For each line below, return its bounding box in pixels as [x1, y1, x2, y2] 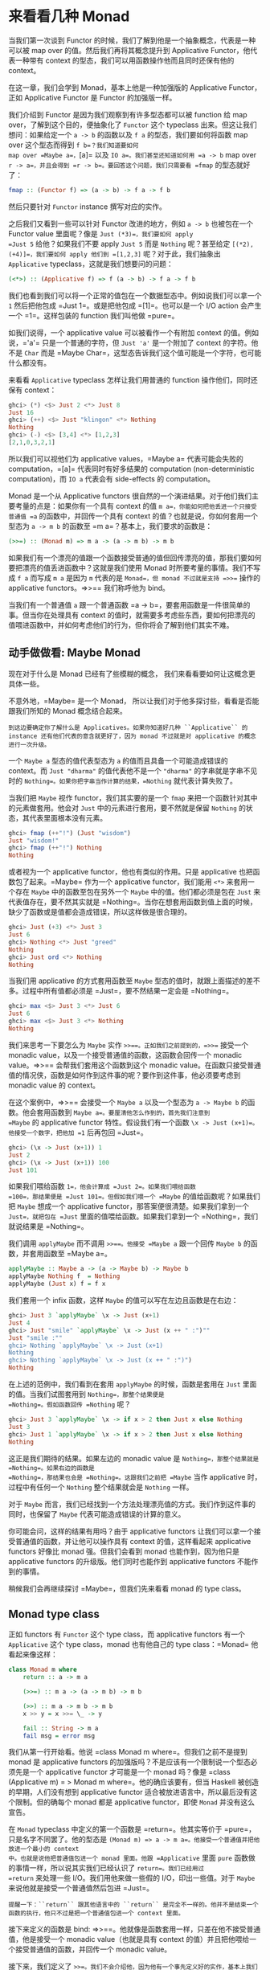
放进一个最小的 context [8, 1845, 80, 1853]
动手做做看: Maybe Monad [8, 646, 141, 660]
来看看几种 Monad [8, 7, 130, 26]
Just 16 [8, 408, 35, 416]
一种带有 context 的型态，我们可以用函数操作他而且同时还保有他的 [14, 55, 235, 65]
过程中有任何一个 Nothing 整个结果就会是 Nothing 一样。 [8, 1482, 194, 1492]
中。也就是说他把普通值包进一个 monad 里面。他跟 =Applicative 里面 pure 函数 [8, 1853, 249, 1863]
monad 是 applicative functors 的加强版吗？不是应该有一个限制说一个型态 [8, 1757, 251, 1767]
